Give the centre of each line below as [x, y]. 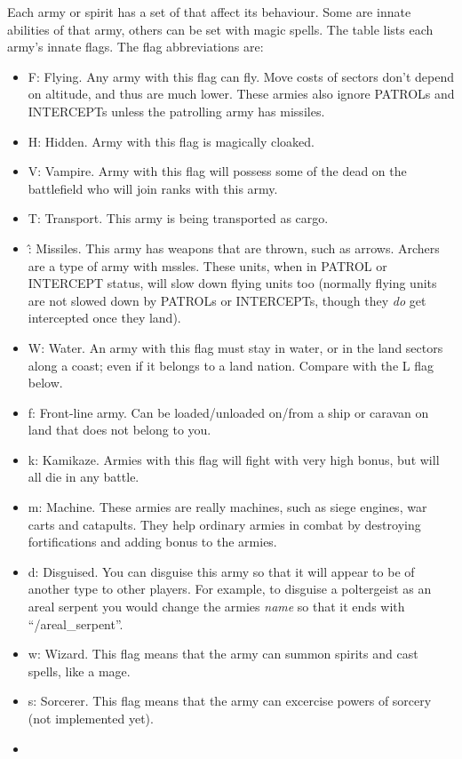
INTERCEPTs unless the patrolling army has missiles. [176, 111]
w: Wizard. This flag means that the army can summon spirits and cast [223, 654]
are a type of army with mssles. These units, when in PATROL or [207, 265]
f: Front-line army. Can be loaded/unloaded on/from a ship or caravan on [228, 412]
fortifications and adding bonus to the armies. [152, 542]
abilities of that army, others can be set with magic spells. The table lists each [220, 29]
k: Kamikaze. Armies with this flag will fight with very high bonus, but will [234, 459]
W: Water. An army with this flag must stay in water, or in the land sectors [235, 347]
